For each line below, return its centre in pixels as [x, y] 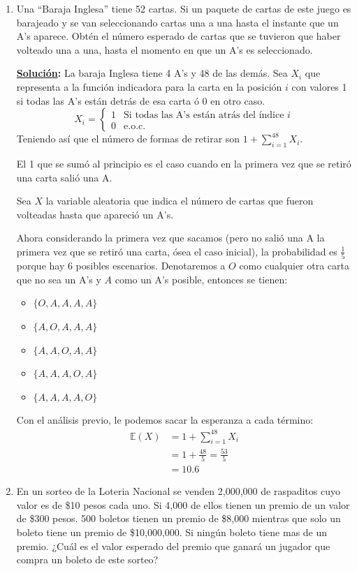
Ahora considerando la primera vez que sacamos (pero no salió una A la [170, 238]
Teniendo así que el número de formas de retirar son [128, 139]
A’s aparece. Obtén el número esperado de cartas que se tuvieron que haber [178, 36]
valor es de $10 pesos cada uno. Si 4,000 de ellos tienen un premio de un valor [183, 504]
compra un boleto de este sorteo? [87, 559]
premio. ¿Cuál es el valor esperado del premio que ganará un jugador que [173, 546]
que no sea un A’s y [59, 279]
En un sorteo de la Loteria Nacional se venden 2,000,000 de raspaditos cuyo [178, 491]
